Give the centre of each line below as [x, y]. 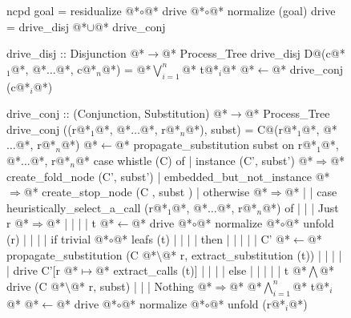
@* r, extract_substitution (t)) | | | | [252, 254]
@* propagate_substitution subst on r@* [216, 145]
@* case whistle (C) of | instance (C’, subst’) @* [194, 160]
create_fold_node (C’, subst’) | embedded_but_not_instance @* [168, 176]
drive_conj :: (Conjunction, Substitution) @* [117, 113]
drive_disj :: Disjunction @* [76, 53]
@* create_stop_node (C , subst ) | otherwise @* [145, 192]
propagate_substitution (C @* [82, 254]
